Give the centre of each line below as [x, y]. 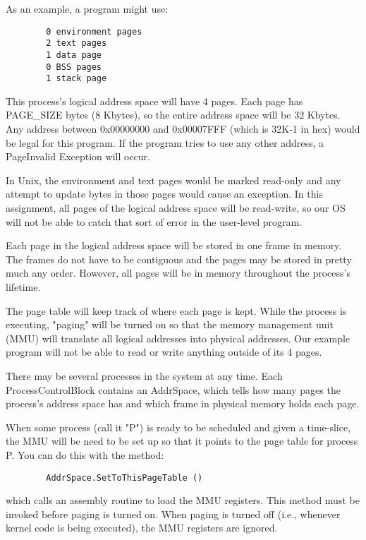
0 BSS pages [74, 67]
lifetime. [23, 287]
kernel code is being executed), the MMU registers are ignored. [142, 528]
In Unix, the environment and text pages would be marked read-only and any [173, 180]
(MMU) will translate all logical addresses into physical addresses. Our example [178, 338]
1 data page [74, 55]
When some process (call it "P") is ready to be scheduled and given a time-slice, [178, 427]
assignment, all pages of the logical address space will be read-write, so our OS [176, 208]
